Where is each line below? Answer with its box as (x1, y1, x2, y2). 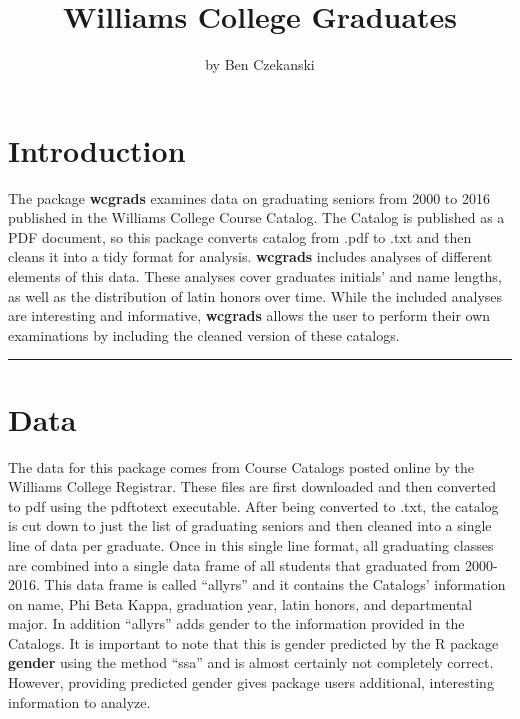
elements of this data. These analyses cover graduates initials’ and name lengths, (8, 266, 502, 287)
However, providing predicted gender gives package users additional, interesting (8, 672, 494, 693)
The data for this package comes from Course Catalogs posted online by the (8, 456, 474, 477)
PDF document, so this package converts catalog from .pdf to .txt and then (8, 226, 472, 247)
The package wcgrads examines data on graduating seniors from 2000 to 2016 (8, 187, 490, 208)
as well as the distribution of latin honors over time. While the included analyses (8, 285, 503, 306)
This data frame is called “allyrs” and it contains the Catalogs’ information (44, 574, 506, 595)
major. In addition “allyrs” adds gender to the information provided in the (8, 613, 465, 634)
